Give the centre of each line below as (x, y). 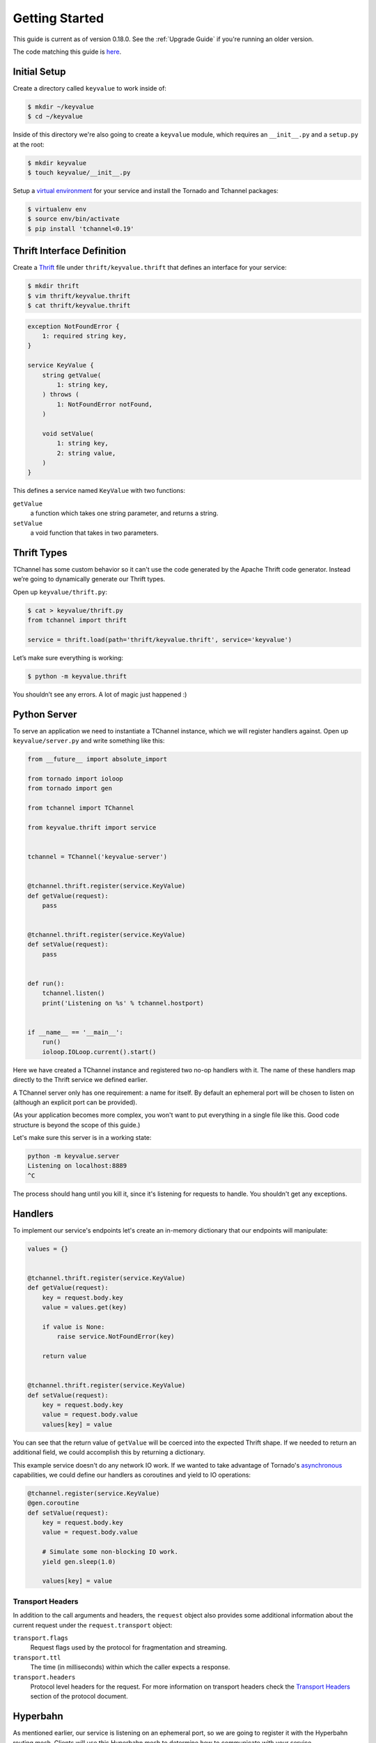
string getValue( (72, 375)
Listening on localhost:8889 (77, 1166)
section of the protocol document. (79, 1696)
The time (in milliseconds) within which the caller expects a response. (130, 1667)
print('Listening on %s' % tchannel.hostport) (123, 1003)
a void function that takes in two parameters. (94, 533)
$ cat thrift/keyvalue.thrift (79, 305)
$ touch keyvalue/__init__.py (79, 172)
